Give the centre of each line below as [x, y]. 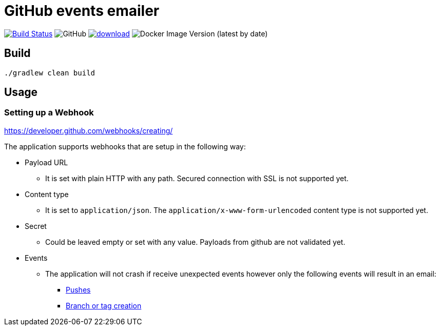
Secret [36, 226]
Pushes [78, 289]
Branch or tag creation [104, 305]
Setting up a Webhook [49, 113]
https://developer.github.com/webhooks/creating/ [89, 130]
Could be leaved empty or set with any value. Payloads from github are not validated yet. [195, 242]
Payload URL [46, 162]
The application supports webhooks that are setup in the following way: [125, 146]
